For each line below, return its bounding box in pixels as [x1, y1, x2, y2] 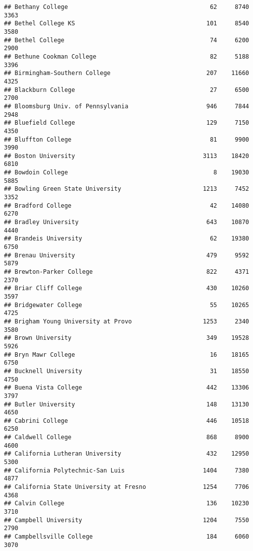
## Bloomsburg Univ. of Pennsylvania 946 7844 [4, 102, 249, 110]
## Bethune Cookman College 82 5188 [4, 53, 249, 60]
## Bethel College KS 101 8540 [4, 20, 249, 27]
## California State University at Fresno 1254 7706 [4, 483, 249, 491]
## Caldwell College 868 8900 [4, 434, 249, 441]
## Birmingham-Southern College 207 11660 [4, 70, 249, 77]
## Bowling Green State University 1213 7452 [4, 185, 249, 193]
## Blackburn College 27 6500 [4, 86, 249, 93]
